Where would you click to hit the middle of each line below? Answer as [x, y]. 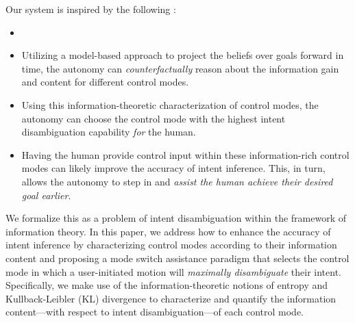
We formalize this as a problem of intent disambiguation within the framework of [176, 218]
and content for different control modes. [105, 82]
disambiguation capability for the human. [109, 132]
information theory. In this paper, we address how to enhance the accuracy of [168, 231]
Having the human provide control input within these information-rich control [185, 154]
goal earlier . [46, 195]
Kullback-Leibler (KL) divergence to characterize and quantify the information [171, 298]
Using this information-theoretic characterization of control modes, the [170, 104]
